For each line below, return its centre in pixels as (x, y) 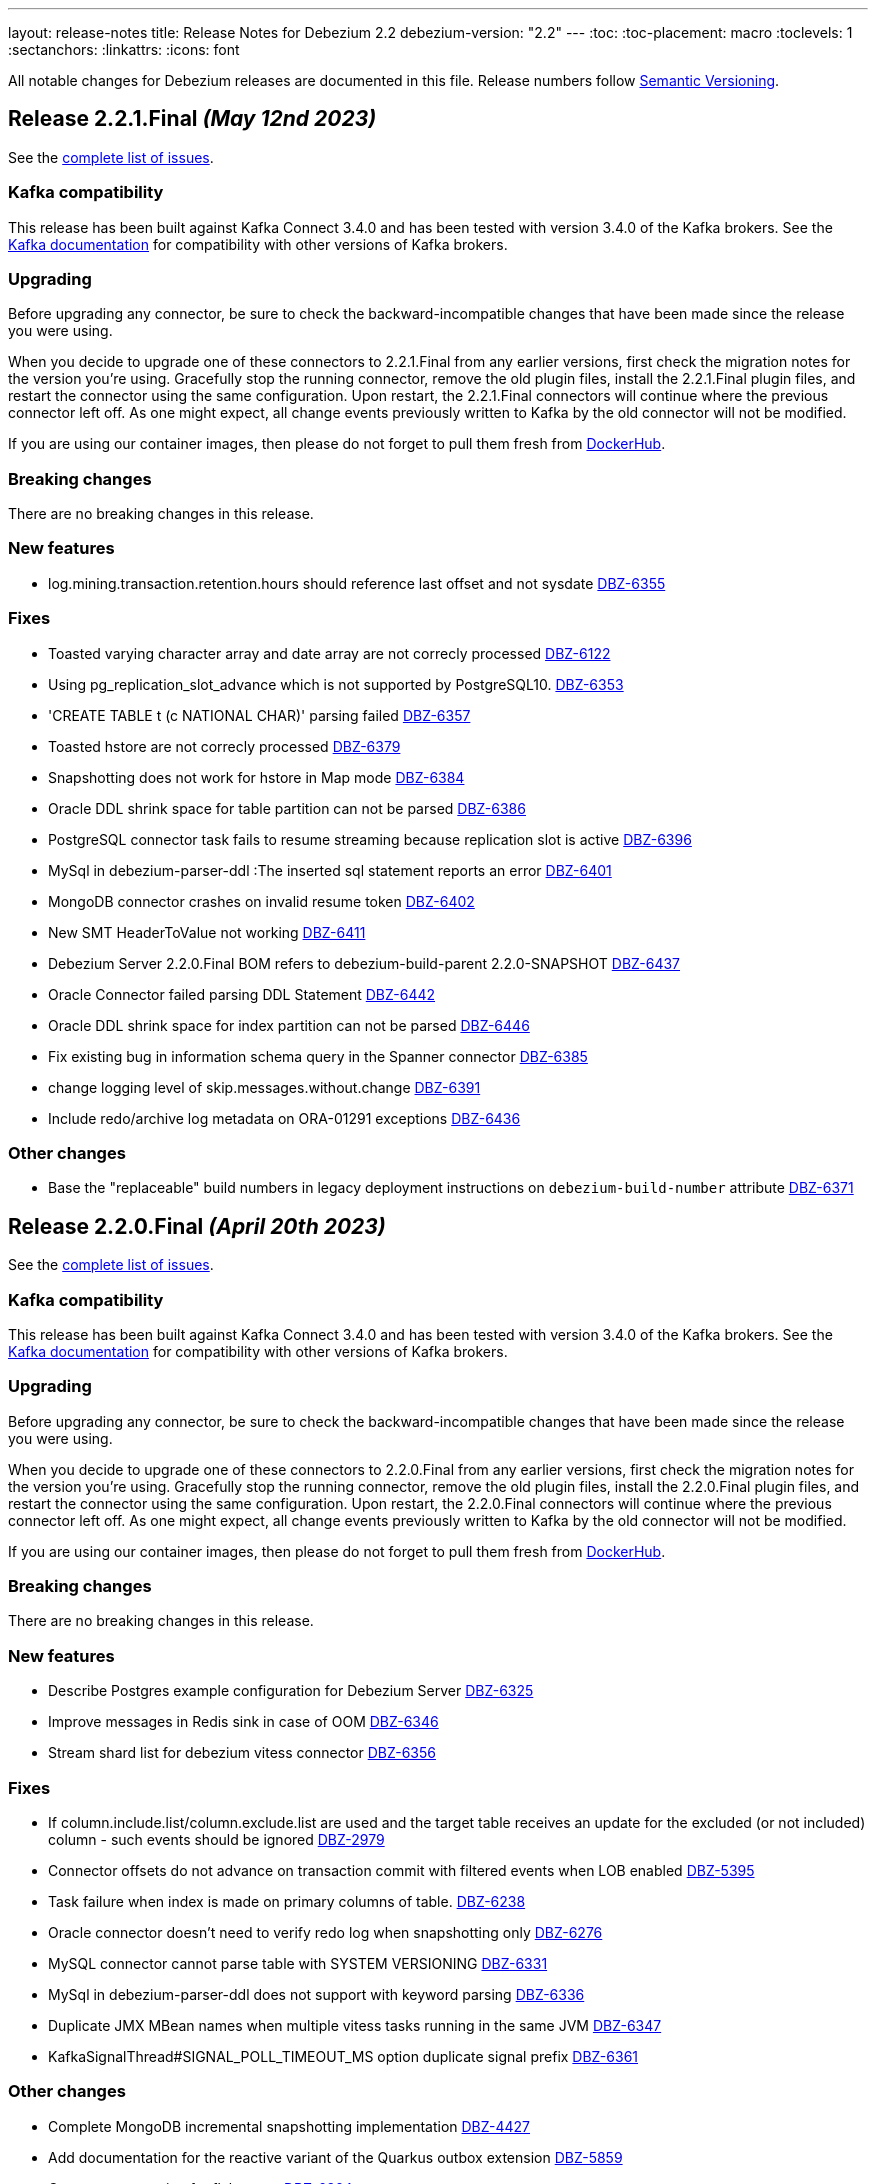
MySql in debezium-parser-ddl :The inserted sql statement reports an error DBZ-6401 (330, 870)
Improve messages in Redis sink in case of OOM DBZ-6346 (243, 1722)
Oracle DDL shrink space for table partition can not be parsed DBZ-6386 (287, 808)
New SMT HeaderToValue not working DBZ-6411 (207, 932)
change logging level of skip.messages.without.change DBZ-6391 (264, 1087)
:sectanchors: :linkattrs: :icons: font (124, 49)
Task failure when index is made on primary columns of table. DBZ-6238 (287, 1901)
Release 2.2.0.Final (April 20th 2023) (197, 1226)
